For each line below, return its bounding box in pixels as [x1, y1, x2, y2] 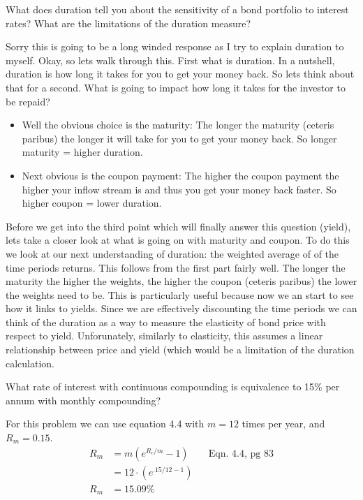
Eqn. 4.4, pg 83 [208, 448, 274, 459]
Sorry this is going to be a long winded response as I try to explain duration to [6, 39, 344, 54]
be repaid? [6, 94, 50, 108]
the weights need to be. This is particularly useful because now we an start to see [6, 287, 354, 302]
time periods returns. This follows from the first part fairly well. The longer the [6, 260, 346, 274]
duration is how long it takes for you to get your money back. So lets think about [6, 66, 355, 81]
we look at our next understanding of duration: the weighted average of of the [6, 246, 339, 260]
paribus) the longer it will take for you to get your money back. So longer [22, 131, 337, 145]
